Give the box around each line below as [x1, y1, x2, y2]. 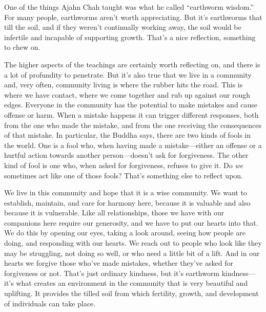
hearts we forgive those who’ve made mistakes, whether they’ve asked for [4, 258, 233, 268]
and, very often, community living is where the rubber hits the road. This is [4, 79, 243, 90]
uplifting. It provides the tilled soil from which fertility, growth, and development [4, 288, 259, 299]
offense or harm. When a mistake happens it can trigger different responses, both [4, 109, 259, 120]
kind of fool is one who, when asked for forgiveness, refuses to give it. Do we [4, 159, 243, 170]
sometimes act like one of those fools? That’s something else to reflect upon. [4, 170, 243, 180]
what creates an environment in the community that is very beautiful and [16, 278, 248, 288]
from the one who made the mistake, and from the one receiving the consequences [4, 119, 261, 130]
